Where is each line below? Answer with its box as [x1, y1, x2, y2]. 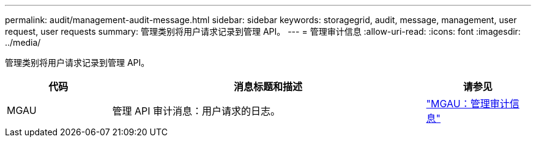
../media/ [5, 37, 41, 48]
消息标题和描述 [233, 80, 302, 93]
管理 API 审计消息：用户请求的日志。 [112, 105, 280, 117]
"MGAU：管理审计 [426, 98, 510, 110]
